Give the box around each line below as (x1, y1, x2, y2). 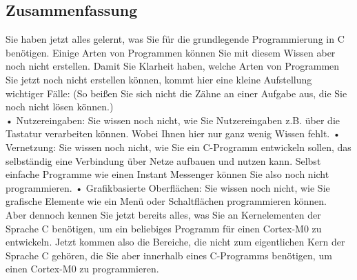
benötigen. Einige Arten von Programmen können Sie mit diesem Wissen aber (6, 45, 336, 59)
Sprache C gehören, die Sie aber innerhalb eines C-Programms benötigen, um (6, 248, 332, 262)
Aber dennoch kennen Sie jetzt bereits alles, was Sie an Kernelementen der (6, 207, 321, 221)
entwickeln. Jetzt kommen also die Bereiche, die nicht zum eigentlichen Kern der (6, 234, 345, 249)
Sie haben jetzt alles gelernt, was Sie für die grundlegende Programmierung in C (6, 32, 345, 46)
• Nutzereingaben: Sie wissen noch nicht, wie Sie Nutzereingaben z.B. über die (6, 112, 340, 127)
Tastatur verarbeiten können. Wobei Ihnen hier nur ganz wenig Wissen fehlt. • (6, 126, 340, 141)
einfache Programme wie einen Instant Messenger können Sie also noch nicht (6, 167, 329, 181)
